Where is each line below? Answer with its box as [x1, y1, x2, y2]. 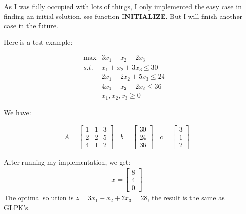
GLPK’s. [4, 202, 30, 212]
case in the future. [4, 20, 58, 31]
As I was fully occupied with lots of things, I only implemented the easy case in [4, 1, 242, 11]
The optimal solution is [4, 193, 74, 203]
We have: [4, 107, 31, 117]
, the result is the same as [147, 193, 225, 203]
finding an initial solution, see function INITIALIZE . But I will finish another [4, 11, 243, 21]
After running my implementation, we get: [4, 157, 131, 167]
